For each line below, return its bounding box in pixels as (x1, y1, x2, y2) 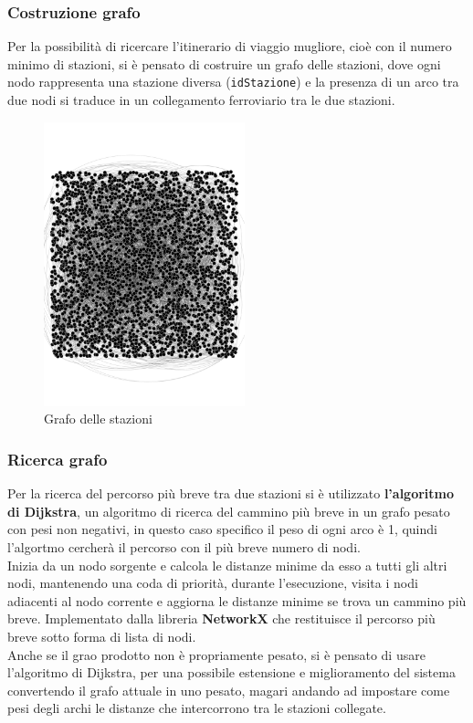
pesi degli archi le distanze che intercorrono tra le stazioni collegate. (7, 698, 386, 718)
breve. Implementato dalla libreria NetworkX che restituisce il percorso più (7, 609, 436, 628)
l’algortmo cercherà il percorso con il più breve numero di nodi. (7, 538, 361, 556)
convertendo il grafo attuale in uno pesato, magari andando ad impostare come (7, 680, 450, 699)
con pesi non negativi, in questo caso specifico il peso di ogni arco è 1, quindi (7, 519, 437, 539)
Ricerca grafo (7, 447, 108, 470)
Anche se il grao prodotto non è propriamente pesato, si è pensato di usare (7, 644, 426, 664)
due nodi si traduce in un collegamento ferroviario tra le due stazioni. (7, 90, 395, 110)
